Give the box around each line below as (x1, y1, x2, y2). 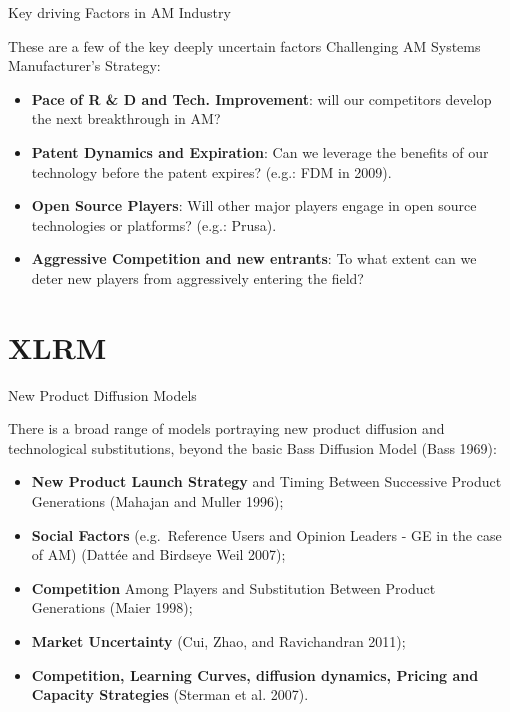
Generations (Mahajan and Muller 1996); (31, 491, 284, 512)
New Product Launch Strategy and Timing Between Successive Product (31, 471, 502, 492)
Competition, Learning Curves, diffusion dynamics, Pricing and (31, 664, 479, 685)
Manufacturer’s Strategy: (8, 55, 161, 76)
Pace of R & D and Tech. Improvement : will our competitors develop (31, 88, 492, 109)
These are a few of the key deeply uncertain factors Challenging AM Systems (8, 35, 481, 56)
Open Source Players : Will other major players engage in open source (31, 195, 477, 216)
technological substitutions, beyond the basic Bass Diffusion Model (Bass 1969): (8, 437, 497, 458)
